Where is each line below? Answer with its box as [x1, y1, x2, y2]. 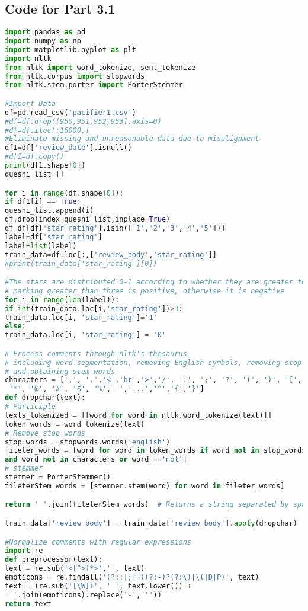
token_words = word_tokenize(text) [5, 420, 145, 428]
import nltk [5, 54, 52, 63]
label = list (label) [5, 241, 77, 250]
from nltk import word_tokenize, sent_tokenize [5, 63, 196, 72]
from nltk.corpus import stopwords [5, 72, 145, 81]
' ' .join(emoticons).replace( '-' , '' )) [5, 590, 162, 599]
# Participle [5, 402, 56, 411]
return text [5, 599, 52, 608]
